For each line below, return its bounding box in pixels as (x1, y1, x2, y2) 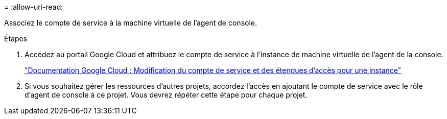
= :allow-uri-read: (4, 3, 63, 11)
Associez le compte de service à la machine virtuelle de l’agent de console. (4, 18, 257, 27)
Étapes (4, 34, 28, 43)
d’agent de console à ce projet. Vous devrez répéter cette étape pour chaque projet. (25, 90, 308, 99)
